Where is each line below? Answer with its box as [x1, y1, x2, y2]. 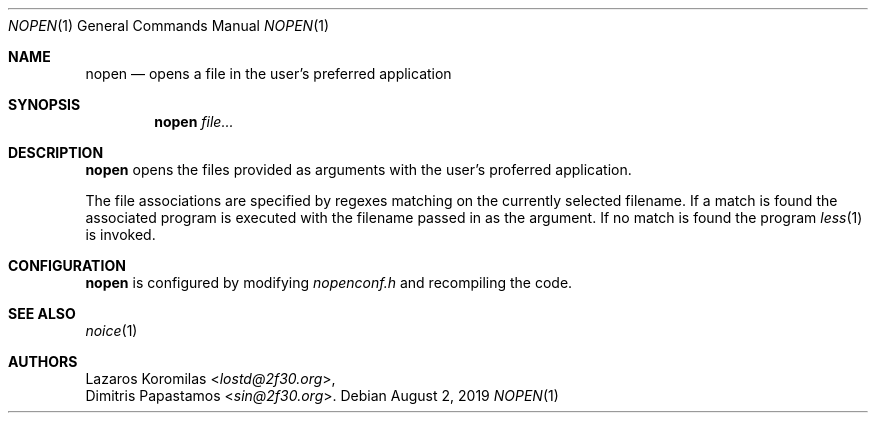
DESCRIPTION [8, 144, 104, 161]
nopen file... [154, 113, 234, 130]
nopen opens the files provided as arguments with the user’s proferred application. [85, 161, 632, 178]
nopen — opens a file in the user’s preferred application [85, 65, 452, 82]
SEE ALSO [8, 305, 76, 322]
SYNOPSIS [8, 96, 81, 113]
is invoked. [85, 226, 156, 243]
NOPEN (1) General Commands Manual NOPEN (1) [8, 17, 330, 34]
